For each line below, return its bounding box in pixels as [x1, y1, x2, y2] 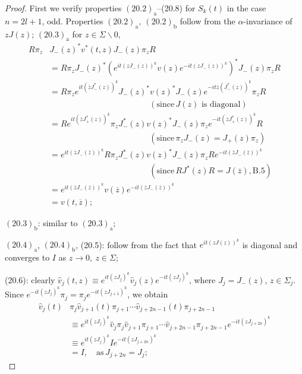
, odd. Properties [42, 14, 103, 27]
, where [188, 273, 216, 286]
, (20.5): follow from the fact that [75, 238, 197, 251]
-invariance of [243, 14, 292, 27]
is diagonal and [242, 238, 298, 251]
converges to [5, 251, 50, 264]
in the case [227, 2, 266, 14]
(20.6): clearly [5, 273, 55, 286]
